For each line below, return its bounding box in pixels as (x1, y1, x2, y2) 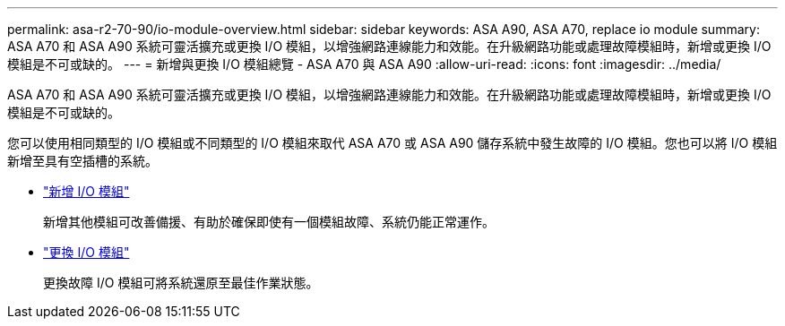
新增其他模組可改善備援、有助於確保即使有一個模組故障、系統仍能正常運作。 (43, 214, 495, 229)
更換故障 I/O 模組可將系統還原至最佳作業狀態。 (43, 275, 319, 290)
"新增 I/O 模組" (43, 184, 130, 199)
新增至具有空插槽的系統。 (7, 153, 158, 168)
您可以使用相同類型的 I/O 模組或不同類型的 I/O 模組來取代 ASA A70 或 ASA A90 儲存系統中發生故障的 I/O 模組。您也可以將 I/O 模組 (7, 135, 778, 150)
